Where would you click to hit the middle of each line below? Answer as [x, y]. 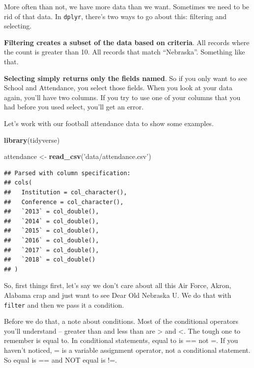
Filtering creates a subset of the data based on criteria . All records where [127, 42]
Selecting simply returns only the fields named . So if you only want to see [126, 78]
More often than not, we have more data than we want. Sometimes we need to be [127, 6]
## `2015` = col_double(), [52, 231]
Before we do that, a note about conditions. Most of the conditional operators [121, 321]
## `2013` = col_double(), [52, 212]
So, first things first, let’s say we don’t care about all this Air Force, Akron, [118, 285]
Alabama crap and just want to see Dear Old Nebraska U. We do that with [118, 295]
